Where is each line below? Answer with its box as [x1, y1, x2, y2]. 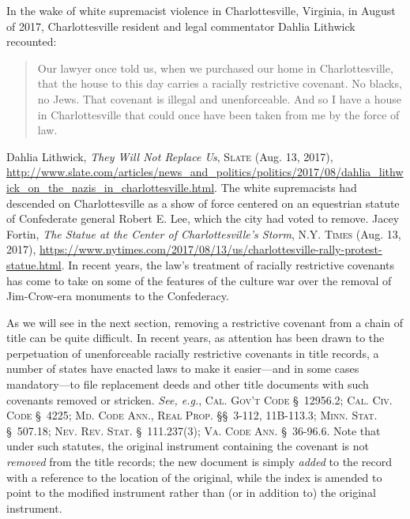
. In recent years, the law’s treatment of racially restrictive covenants [61, 256, 394, 273]
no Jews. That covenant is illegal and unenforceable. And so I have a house [37, 90, 401, 107]
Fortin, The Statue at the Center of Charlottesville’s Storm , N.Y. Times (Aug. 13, [6, 225, 401, 242]
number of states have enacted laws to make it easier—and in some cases [6, 360, 359, 377]
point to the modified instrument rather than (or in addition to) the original [6, 484, 376, 501]
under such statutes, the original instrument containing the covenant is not [6, 438, 370, 454]
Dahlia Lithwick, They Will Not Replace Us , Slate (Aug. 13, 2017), [6, 148, 333, 164]
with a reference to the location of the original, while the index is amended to [6, 468, 382, 485]
